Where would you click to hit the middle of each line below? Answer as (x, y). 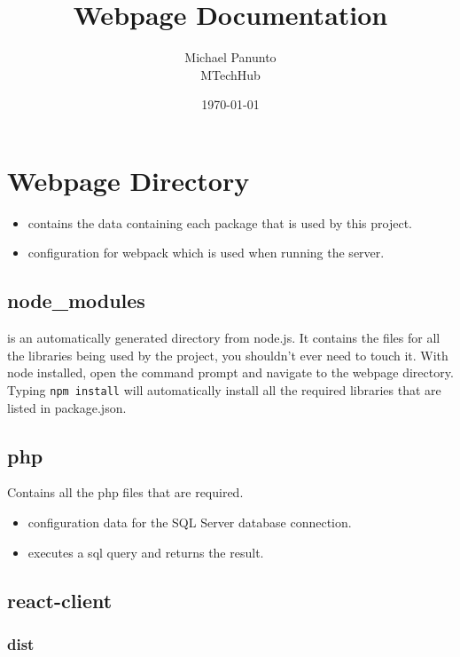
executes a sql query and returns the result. (146, 552)
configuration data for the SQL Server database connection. (190, 522)
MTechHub (230, 74)
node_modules (76, 301)
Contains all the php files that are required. (125, 492)
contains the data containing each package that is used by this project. (220, 222)
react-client (60, 600)
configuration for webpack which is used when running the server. (206, 253)
